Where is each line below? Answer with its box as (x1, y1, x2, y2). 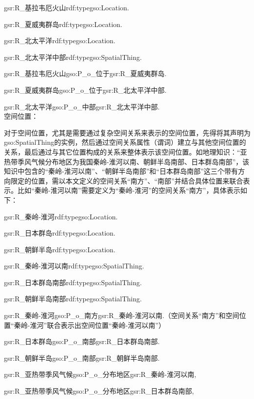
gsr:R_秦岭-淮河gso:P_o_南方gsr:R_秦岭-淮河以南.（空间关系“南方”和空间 (4, 310, 239, 320)
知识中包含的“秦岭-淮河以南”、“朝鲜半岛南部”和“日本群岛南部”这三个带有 (4, 166, 238, 176)
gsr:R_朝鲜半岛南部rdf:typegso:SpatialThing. (4, 293, 142, 304)
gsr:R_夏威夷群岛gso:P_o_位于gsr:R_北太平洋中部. (4, 84, 167, 95)
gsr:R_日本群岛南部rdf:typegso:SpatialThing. (4, 277, 142, 287)
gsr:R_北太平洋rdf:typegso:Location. (4, 35, 115, 46)
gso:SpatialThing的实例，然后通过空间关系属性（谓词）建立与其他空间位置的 (4, 137, 246, 147)
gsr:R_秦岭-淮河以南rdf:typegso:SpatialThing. (4, 261, 144, 271)
